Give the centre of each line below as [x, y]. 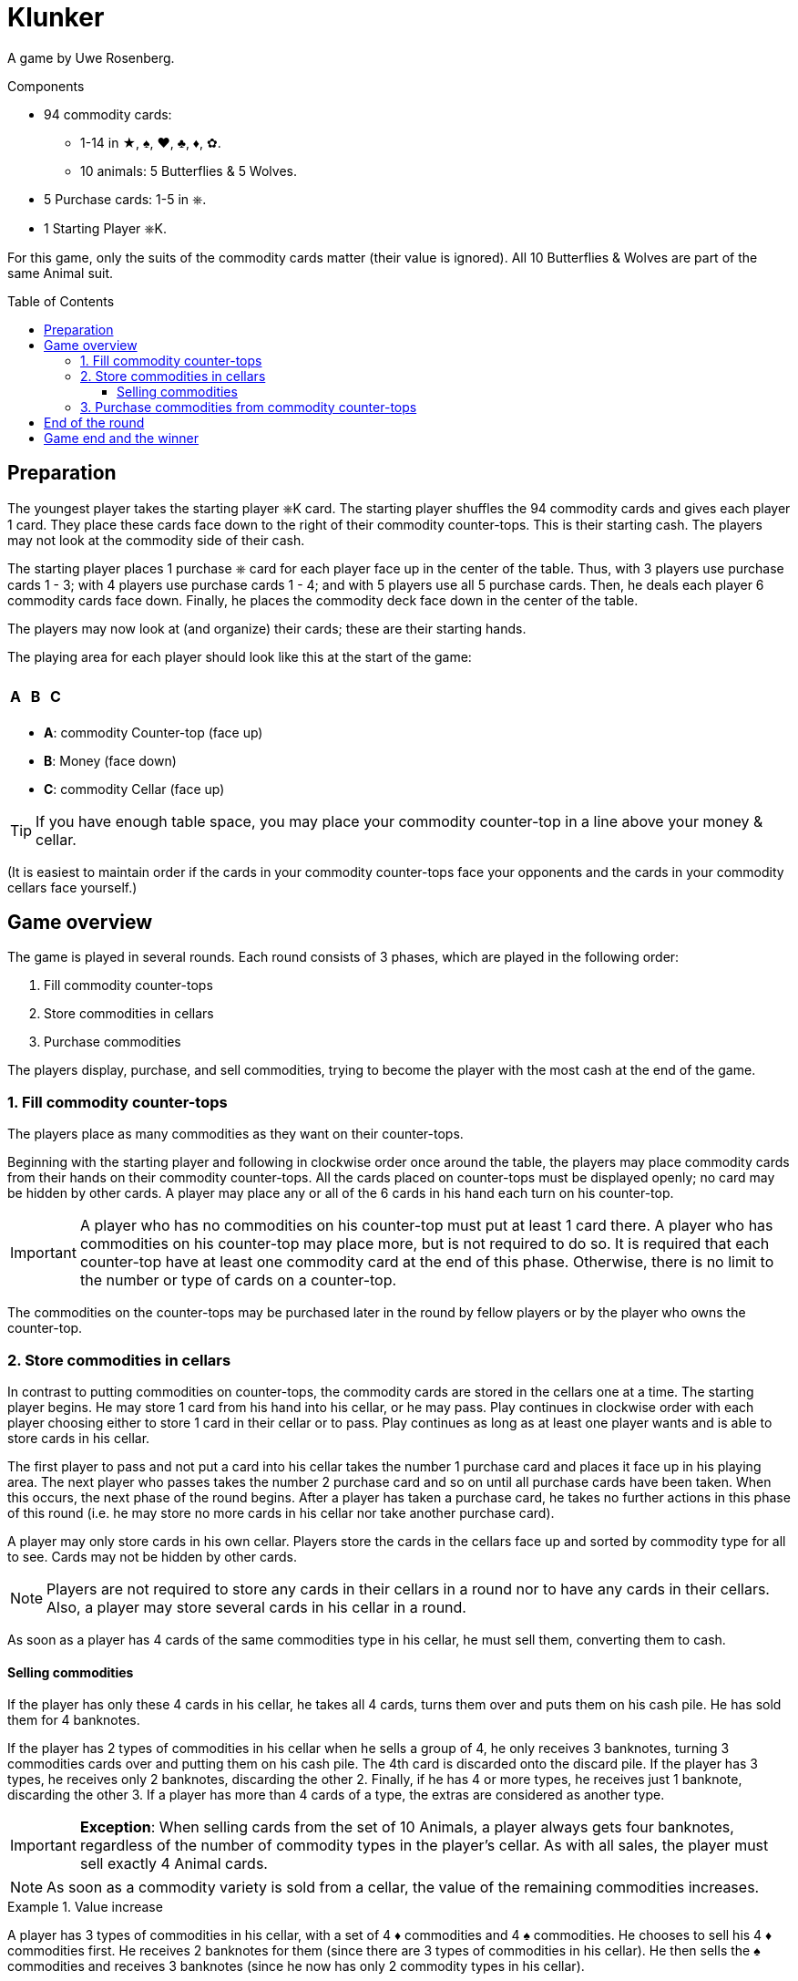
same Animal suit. [61, 273]
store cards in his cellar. [79, 1438]
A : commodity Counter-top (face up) [153, 732]
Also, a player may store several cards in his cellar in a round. [256, 1607]
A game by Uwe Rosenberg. [91, 57]
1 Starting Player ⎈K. [105, 228]
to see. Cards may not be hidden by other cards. [153, 1556]
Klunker [56, 17]
